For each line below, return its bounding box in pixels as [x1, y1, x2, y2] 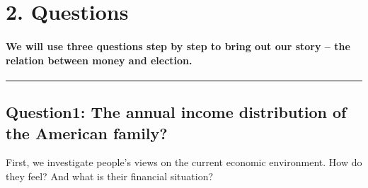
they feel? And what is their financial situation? [6, 168, 214, 183]
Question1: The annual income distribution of [6, 101, 347, 123]
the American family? [6, 122, 168, 143]
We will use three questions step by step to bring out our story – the [6, 38, 350, 53]
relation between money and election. [6, 52, 192, 67]
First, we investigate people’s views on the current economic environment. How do [6, 155, 362, 170]
